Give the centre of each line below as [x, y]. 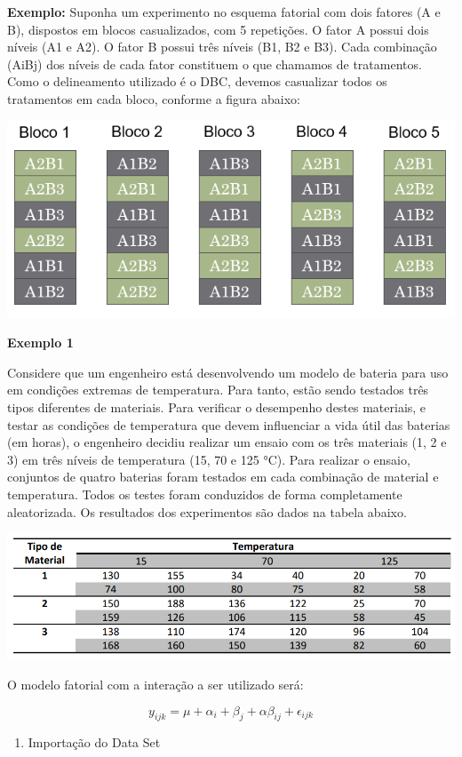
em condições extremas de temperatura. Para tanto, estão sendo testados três [218, 390]
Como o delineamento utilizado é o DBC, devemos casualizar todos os [197, 81]
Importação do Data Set [94, 742]
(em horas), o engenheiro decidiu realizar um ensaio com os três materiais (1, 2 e [227, 442]
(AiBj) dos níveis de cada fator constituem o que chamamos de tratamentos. [215, 64]
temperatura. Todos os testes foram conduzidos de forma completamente [205, 494]
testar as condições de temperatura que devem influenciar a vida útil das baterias [229, 424]
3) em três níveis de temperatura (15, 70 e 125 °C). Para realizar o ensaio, [209, 459]
